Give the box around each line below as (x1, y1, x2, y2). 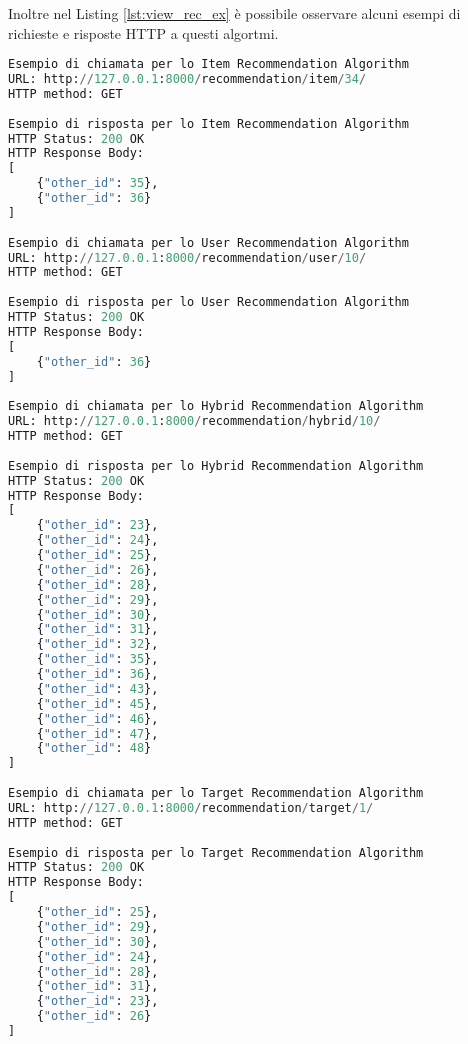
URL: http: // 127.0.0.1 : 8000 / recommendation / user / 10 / (8, 250, 367, 265)
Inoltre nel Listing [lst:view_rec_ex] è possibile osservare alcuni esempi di (8, 3, 461, 23)
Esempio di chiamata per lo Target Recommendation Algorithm (8, 786, 424, 801)
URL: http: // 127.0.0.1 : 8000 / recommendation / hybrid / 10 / (8, 414, 381, 429)
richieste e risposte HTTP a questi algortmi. (8, 22, 279, 43)
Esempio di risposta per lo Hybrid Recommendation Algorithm (8, 458, 424, 473)
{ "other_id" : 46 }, (36, 711, 159, 726)
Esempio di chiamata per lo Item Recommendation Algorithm (8, 57, 409, 72)
